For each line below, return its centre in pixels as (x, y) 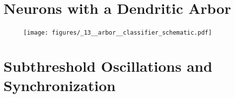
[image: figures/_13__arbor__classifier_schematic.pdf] (118, 33)
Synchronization (60, 85)
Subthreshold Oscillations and (108, 66)
